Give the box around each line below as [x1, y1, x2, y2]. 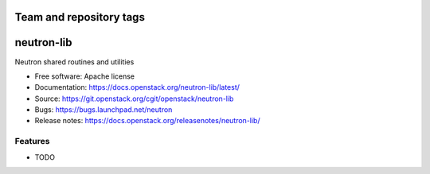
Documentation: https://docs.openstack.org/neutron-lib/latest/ [34, 83, 240, 92]
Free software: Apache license [34, 72, 135, 81]
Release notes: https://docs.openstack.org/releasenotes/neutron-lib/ [34, 116, 260, 126]
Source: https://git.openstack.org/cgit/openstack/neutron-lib [34, 94, 234, 103]
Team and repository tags [14, 10, 145, 24]
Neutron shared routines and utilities [14, 56, 135, 67]
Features [14, 136, 50, 147]
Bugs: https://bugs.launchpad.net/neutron [34, 105, 173, 114]
